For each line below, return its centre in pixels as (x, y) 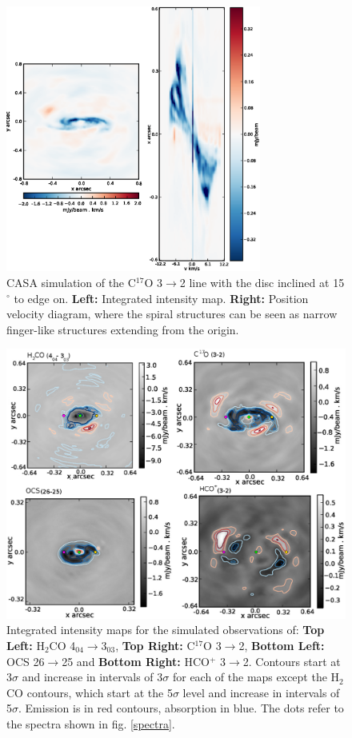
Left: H (26, 645)
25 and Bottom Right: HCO (136, 661)
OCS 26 (26, 661)
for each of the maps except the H (256, 677)
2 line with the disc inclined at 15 (262, 282)
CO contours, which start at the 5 (90, 692)
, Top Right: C (155, 645)
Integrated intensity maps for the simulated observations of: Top (166, 630)
